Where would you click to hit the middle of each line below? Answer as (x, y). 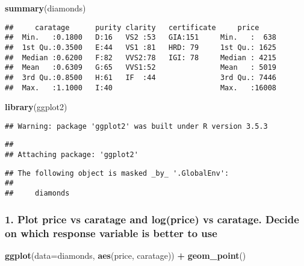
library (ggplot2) (36, 107)
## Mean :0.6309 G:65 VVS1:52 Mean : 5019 (141, 68)
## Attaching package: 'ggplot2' (72, 155)
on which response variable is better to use (111, 233)
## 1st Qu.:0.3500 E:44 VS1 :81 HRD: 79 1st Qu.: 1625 (141, 47)
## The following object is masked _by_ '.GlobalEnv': (117, 173)
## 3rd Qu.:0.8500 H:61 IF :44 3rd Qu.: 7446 (141, 77)
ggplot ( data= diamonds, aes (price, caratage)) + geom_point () (126, 255)
